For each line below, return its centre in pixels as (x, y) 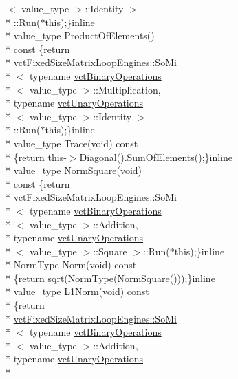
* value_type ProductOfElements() (80, 35)
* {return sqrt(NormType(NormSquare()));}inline (110, 278)
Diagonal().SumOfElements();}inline (156, 156)
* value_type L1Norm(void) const (77, 291)
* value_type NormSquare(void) (74, 170)
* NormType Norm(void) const (71, 264)
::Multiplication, (127, 89)
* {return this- (36, 156)
